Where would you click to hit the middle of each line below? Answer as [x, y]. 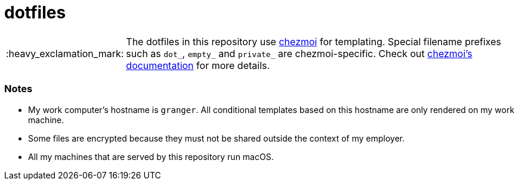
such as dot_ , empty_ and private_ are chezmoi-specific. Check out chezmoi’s [299, 53]
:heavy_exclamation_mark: [65, 53]
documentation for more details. [198, 65]
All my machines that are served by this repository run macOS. [151, 156]
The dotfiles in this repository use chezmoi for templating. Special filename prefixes [313, 41]
